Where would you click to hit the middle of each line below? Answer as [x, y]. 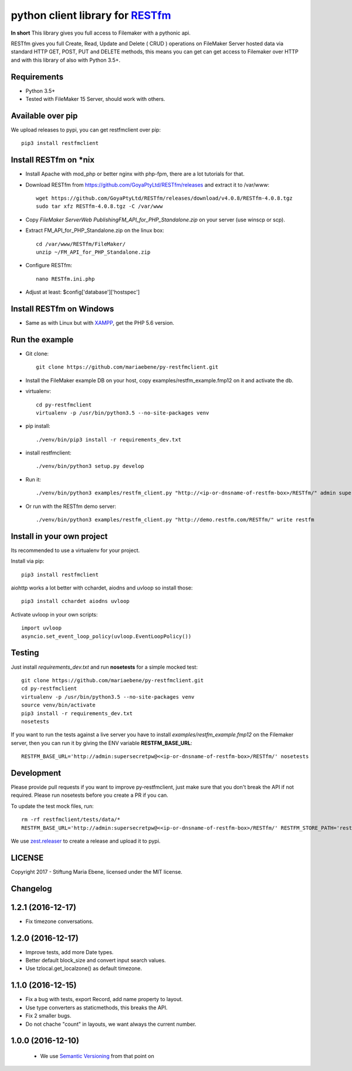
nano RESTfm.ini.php [65, 279]
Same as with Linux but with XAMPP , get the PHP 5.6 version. [100, 323]
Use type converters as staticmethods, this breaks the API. [97, 1008]
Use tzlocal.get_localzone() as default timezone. [84, 968]
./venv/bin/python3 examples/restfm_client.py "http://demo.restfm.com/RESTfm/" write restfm [175, 520]
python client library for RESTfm [91, 15]
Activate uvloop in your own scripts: [54, 614]
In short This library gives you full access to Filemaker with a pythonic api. [101, 33]
